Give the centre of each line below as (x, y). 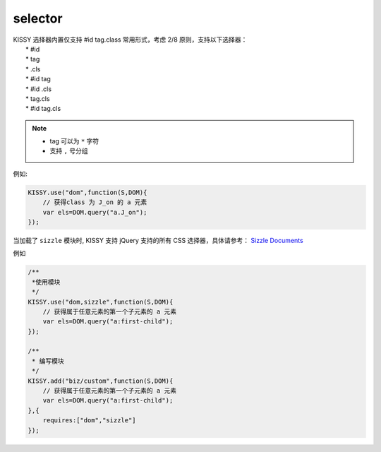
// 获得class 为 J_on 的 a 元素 (95, 202)
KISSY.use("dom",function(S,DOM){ (87, 192)
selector (38, 18)
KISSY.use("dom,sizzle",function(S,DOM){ (101, 302)
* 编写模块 (48, 361)
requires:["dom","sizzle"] (90, 421)
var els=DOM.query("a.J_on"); (95, 212)
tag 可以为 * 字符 (74, 141)
